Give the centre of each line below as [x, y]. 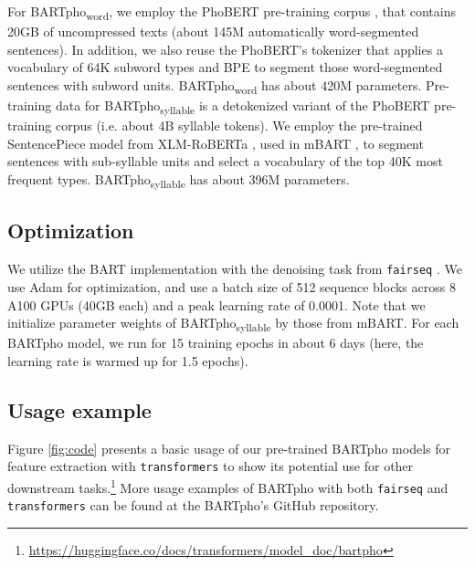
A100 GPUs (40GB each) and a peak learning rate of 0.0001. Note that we [216, 304]
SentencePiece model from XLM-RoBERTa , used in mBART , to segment [216, 143]
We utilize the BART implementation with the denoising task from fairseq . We [235, 269]
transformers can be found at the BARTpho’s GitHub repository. [193, 505]
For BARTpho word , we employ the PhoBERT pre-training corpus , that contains [232, 12]
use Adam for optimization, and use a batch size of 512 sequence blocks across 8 [232, 286]
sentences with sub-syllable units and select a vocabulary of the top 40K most [225, 161]
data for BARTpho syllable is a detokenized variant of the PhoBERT [243, 106]
